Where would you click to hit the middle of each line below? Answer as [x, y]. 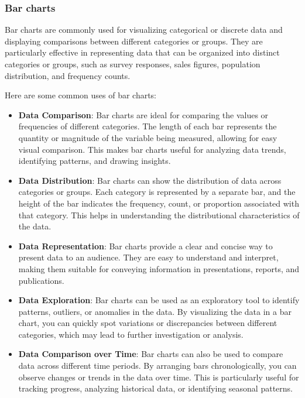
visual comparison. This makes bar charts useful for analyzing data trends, [152, 149]
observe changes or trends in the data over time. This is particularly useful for [159, 377]
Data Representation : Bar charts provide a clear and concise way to [145, 246]
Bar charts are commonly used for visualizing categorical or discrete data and [144, 30]
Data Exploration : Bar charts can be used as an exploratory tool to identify [159, 300]
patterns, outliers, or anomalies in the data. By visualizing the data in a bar [155, 311]
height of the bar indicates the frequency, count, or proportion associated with [159, 203]
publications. [41, 280]
